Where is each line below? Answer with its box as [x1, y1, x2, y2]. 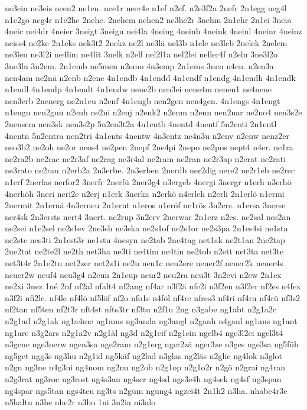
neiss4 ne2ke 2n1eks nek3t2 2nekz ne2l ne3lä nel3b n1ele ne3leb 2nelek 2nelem [5, 36, 288, 49]
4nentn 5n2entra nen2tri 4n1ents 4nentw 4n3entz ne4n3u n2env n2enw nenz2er [5, 129, 290, 141]
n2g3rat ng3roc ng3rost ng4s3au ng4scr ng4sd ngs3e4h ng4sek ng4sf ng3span [5, 373, 282, 385]
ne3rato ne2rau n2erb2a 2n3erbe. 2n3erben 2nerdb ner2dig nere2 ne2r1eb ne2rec [5, 164, 295, 176]
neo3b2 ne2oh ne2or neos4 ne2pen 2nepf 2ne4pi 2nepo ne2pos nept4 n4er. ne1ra [5, 141, 293, 153]
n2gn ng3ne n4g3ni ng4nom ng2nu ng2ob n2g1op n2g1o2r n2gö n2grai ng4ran [5, 361, 286, 373]
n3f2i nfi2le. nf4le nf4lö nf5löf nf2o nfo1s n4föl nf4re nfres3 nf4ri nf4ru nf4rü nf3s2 [5, 291, 300, 304]
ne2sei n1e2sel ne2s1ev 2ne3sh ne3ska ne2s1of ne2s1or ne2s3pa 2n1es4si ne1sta [5, 222, 288, 234]
